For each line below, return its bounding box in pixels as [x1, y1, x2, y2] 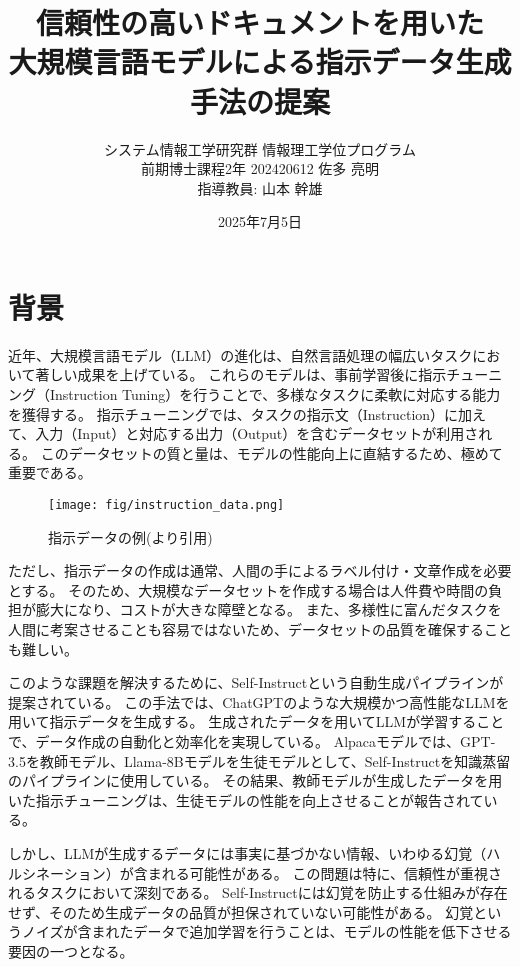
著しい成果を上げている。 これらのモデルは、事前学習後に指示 [35, 364, 447, 385]
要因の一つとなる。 [8, 940, 134, 961]
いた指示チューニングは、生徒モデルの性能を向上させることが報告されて [8, 789, 484, 810]
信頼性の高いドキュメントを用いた [35, 2, 484, 43]
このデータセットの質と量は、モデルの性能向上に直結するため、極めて [40, 442, 503, 463]
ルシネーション [8, 862, 106, 883]
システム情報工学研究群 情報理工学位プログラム [104, 138, 416, 159]
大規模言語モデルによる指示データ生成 [8, 41, 512, 82]
